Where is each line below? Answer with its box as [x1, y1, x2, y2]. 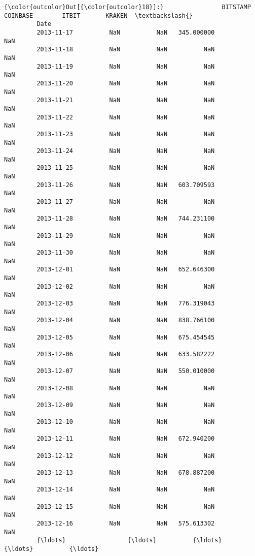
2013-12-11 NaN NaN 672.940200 [37, 435, 215, 443]
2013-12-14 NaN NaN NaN [37, 486, 215, 493]
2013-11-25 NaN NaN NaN [37, 164, 215, 172]
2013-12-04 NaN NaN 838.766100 [37, 317, 215, 324]
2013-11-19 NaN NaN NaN [37, 63, 215, 70]
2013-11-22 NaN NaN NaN [37, 113, 215, 121]
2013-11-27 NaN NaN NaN [37, 198, 215, 206]
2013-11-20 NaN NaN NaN [37, 79, 215, 87]
